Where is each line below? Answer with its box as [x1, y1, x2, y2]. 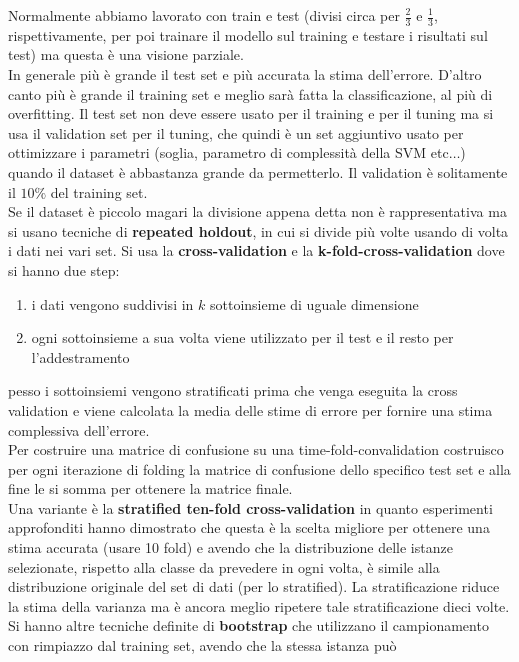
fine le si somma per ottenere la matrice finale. [8, 478, 293, 499]
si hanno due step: [8, 259, 120, 280]
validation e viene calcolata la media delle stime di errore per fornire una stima [8, 399, 493, 420]
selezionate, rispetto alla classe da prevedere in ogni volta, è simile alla [8, 556, 440, 577]
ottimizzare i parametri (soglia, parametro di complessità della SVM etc [8, 142, 449, 163]
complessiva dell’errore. [8, 419, 150, 440]
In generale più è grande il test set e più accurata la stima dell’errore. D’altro [8, 64, 482, 85]
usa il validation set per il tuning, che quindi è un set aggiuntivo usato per [8, 122, 464, 143]
